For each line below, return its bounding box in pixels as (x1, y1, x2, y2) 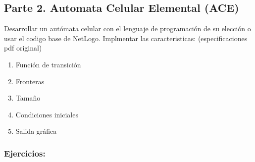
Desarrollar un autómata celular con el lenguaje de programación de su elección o (4, 23, 251, 34)
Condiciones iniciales (15, 109, 78, 119)
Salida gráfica (15, 126, 57, 136)
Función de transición (15, 59, 81, 69)
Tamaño (15, 93, 41, 103)
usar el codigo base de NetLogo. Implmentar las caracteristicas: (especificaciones (4, 33, 248, 43)
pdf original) (4, 43, 42, 53)
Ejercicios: (4, 147, 46, 159)
